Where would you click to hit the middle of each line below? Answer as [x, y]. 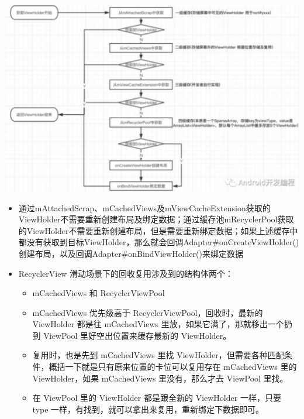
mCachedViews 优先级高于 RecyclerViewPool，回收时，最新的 [148, 312]
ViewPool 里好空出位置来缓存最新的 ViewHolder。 [137, 335]
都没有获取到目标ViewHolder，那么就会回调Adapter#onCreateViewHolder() [159, 242]
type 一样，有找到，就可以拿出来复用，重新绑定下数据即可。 [148, 409]
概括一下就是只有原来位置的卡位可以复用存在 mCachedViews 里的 [173, 367]
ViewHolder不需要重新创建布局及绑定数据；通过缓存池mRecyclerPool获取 [156, 219]
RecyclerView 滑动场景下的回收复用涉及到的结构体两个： [126, 273]
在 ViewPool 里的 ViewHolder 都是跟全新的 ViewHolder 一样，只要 [157, 398]
